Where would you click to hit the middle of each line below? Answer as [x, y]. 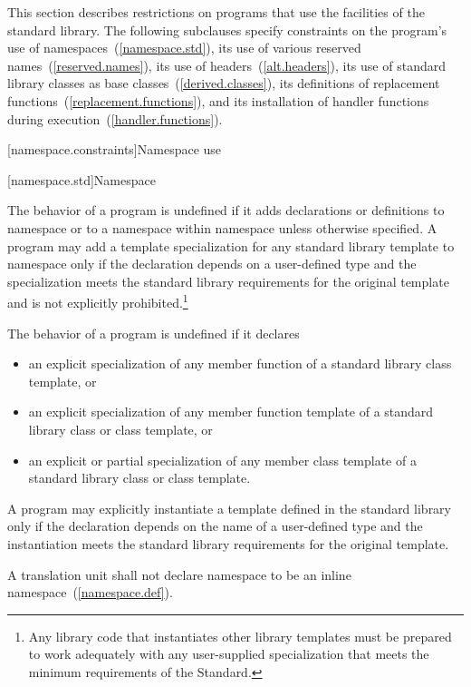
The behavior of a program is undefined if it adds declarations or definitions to [226, 210]
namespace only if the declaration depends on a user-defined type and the [212, 264]
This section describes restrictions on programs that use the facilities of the [216, 12]
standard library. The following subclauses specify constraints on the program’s [227, 29]
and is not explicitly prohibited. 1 [98, 301]
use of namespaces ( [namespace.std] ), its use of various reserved [184, 48]
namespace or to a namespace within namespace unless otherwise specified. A [222, 227]
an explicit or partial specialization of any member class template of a [222, 460]
